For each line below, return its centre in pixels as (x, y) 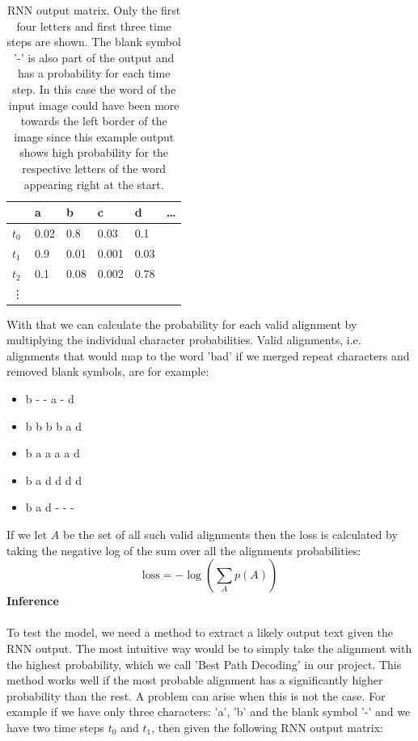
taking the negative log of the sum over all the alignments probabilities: (184, 550)
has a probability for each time (94, 73)
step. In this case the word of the (94, 88)
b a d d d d (54, 480)
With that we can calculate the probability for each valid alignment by (182, 324)
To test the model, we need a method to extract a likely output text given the (200, 632)
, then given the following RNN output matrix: (268, 727)
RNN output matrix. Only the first (94, 10)
